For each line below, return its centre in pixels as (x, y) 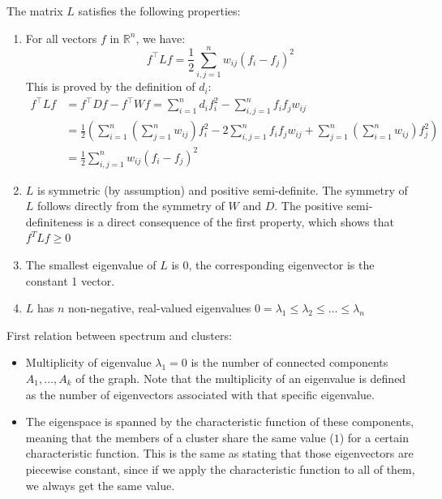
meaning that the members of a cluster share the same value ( (180, 437)
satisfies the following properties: (159, 11)
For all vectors (61, 38)
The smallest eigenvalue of (91, 264)
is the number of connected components (290, 362)
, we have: (161, 38)
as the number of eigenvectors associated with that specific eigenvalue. (200, 394)
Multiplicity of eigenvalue (88, 362)
